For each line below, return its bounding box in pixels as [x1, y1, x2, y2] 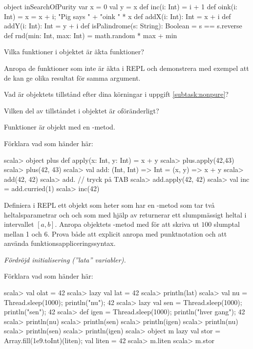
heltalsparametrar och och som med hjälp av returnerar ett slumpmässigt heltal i [4, 209, 247, 219]
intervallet [4, 219, 34, 229]
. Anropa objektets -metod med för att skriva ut [55, 219, 199, 229]
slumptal [213, 219, 240, 229]
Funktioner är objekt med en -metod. [4, 122, 115, 132]
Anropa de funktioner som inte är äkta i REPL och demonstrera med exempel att [4, 63, 249, 73]
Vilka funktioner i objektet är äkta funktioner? [4, 46, 144, 57]
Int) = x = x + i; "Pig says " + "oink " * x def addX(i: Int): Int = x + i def [4, 11, 231, 21]
